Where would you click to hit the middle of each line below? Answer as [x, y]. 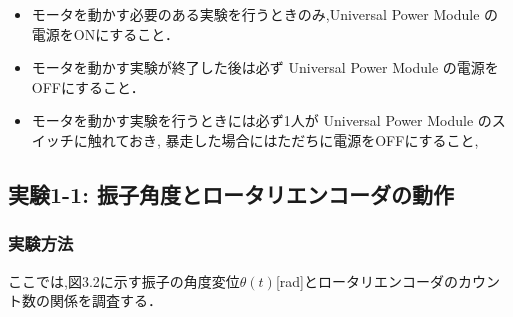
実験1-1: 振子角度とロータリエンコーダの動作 [231, 193]
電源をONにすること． [105, 33]
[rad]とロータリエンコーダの [366, 280]
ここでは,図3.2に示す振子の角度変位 [124, 280]
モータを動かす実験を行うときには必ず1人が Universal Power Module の [261, 120]
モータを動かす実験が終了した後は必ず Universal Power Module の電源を [265, 67]
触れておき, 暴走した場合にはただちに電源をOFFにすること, [283, 139]
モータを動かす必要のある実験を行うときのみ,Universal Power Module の [265, 14]
